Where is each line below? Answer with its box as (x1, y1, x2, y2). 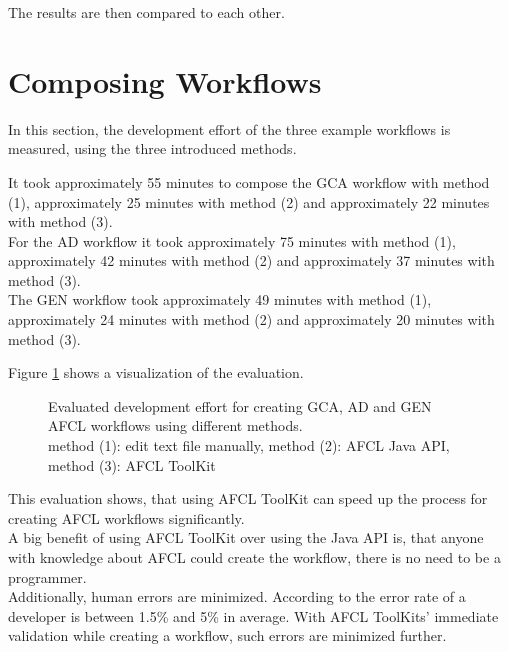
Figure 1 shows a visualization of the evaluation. (8, 362, 304, 383)
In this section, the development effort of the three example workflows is (8, 118, 451, 139)
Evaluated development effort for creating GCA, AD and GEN (48, 395, 432, 416)
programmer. (8, 566, 87, 587)
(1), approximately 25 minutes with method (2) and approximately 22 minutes (8, 191, 490, 212)
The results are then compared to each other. (8, 2, 285, 22)
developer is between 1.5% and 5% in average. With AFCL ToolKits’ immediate (8, 605, 499, 626)
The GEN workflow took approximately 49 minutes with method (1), (8, 289, 432, 310)
